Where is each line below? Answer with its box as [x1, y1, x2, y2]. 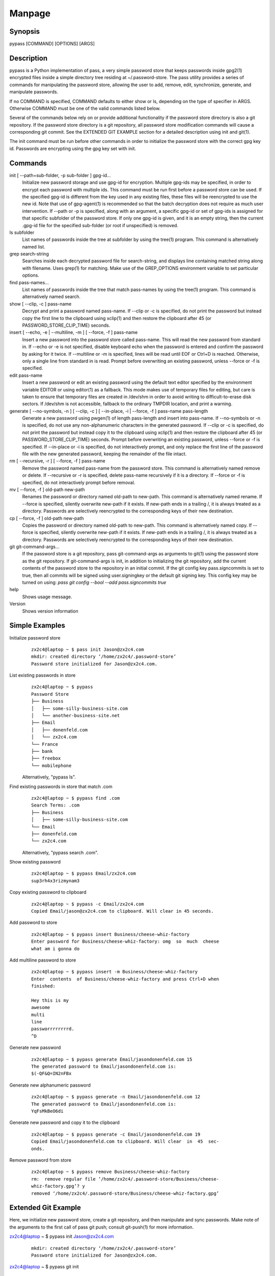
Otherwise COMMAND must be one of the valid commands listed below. [9, 105, 161, 111]
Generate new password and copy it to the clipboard [9, 1119, 120, 1125]
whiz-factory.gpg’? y [31, 1183, 85, 1189]
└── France [31, 741, 59, 747]
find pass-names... [9, 279, 49, 285]
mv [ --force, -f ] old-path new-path [9, 486, 85, 493]
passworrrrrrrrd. [31, 1026, 74, 1032]
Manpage [9, 8, 51, 19]
